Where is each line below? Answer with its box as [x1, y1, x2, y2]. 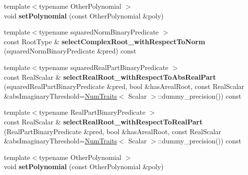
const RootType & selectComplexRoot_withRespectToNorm [4, 36, 205, 46]
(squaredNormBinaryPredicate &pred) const [4, 46, 136, 56]
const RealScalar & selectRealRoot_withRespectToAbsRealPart [4, 71, 216, 82]
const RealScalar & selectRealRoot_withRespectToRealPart [4, 116, 203, 126]
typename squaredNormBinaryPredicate [39, 27, 159, 37]
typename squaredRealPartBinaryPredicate [39, 62, 169, 72]
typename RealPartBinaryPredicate [39, 107, 146, 117]
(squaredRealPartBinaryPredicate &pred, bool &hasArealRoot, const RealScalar [4, 81, 245, 91]
